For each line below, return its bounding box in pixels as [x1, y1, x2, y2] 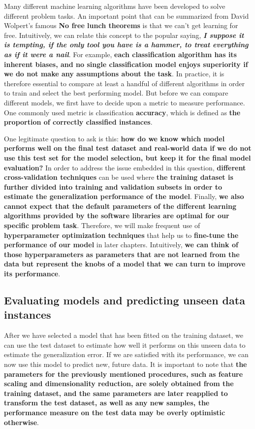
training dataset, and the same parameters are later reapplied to [4, 388, 228, 398]
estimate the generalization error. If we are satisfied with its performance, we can [4, 349, 249, 360]
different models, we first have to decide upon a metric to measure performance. [4, 97, 245, 107]
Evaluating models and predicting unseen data [4, 293, 245, 308]
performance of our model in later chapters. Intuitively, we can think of [4, 239, 238, 250]
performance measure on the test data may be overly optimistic [4, 407, 225, 417]
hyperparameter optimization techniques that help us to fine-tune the [4, 230, 239, 240]
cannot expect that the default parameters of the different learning [4, 200, 236, 211]
